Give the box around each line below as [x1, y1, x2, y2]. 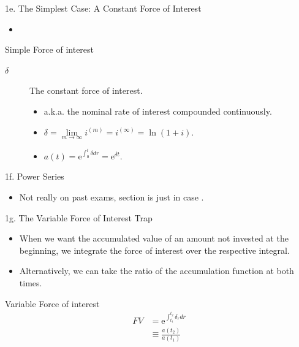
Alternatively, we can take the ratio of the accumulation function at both [19, 264, 294, 277]
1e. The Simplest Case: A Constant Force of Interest [5, 2, 202, 14]
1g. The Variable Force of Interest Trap [5, 211, 153, 224]
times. [19, 276, 42, 289]
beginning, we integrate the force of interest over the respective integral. [19, 243, 290, 256]
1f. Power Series [5, 170, 64, 183]
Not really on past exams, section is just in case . [19, 190, 204, 203]
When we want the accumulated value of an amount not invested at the [19, 232, 289, 245]
